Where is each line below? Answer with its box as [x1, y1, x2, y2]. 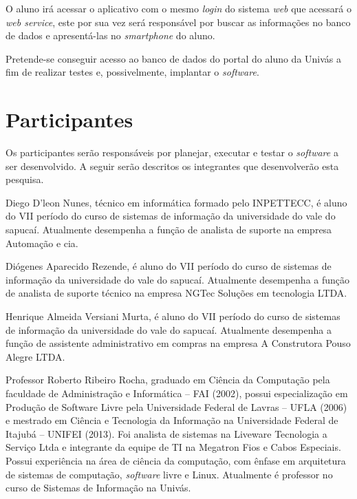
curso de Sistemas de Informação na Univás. [6, 480, 191, 495]
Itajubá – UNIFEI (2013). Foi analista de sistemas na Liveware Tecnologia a [6, 426, 327, 440]
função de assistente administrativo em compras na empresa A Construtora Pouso [6, 336, 351, 350]
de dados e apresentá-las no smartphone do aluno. [6, 28, 215, 43]
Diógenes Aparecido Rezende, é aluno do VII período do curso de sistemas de [6, 259, 332, 273]
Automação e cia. [6, 235, 78, 250]
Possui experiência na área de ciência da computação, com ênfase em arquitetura [6, 453, 346, 467]
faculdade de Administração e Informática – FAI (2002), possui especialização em [6, 386, 348, 400]
